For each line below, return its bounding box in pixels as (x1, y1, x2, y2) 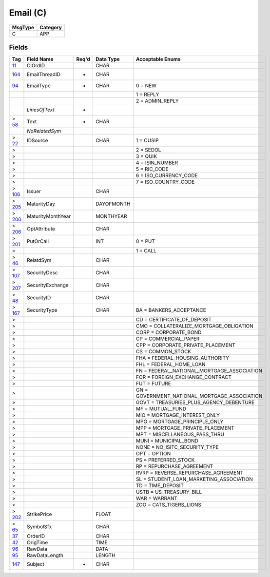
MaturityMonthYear (27, 213, 71, 220)
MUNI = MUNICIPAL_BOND (135, 438, 198, 444)
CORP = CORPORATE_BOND (135, 329, 202, 336)
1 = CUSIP (135, 137, 159, 144)
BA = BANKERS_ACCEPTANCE (135, 307, 207, 314)
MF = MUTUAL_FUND (135, 405, 187, 412)
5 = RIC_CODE (135, 166, 169, 173)
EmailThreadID (27, 71, 61, 78)
